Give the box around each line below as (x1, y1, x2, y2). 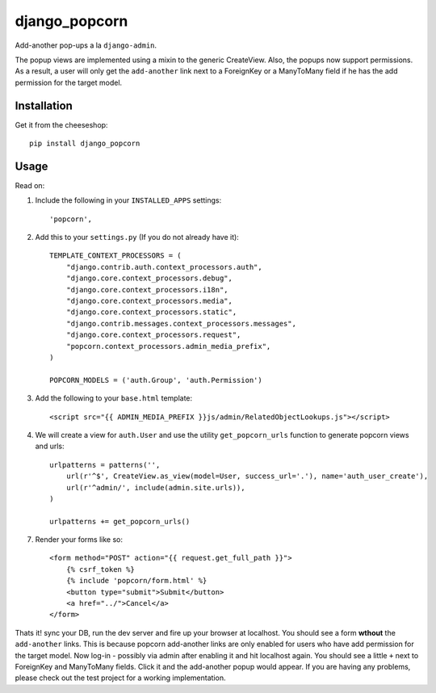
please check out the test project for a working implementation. (15, 673, 226, 682)
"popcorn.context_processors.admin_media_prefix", (65, 342, 271, 351)
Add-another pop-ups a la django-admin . (15, 40, 157, 50)
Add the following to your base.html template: (35, 393, 193, 403)
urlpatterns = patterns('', (49, 460, 161, 469)
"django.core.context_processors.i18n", (65, 285, 229, 294)
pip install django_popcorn (29, 139, 140, 149)
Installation (15, 99, 73, 112)
